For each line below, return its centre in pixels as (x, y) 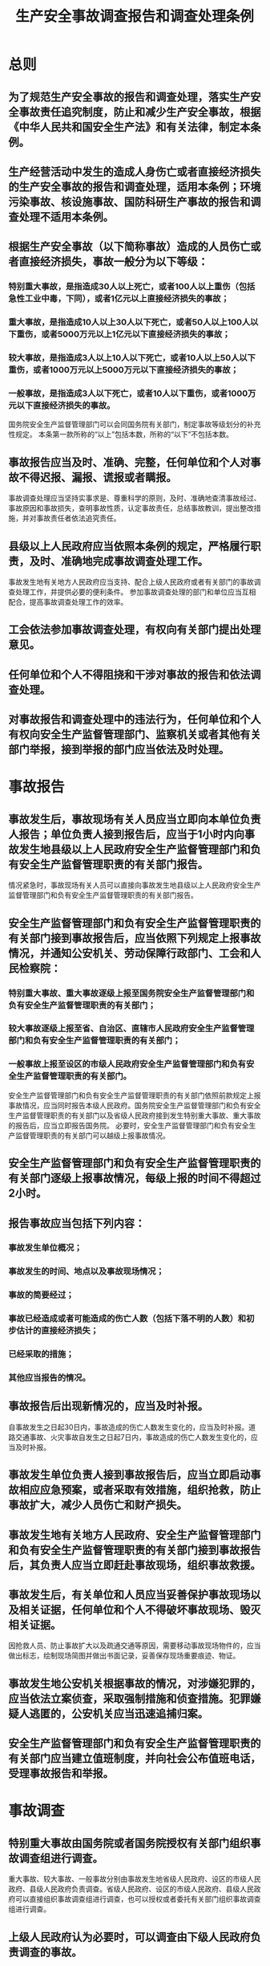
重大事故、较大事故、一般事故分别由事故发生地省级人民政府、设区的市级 (127, 1879)
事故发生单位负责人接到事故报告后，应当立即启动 (129, 1475)
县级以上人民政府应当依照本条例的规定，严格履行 (129, 546)
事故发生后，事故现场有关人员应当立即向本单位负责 (135, 819)
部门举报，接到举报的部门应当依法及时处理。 (119, 750)
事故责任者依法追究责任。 (78, 518)
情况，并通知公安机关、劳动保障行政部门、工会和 (129, 953)
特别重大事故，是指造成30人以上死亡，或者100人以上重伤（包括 (132, 287)
